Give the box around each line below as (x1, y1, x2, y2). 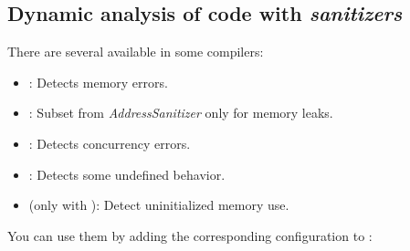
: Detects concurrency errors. (28, 133, 191, 152)
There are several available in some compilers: (7, 42, 264, 61)
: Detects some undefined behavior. (28, 164, 226, 183)
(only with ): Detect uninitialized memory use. (28, 195, 289, 214)
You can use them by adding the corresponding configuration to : (7, 225, 373, 245)
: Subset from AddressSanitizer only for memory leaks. (28, 103, 333, 122)
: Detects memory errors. (28, 72, 168, 91)
